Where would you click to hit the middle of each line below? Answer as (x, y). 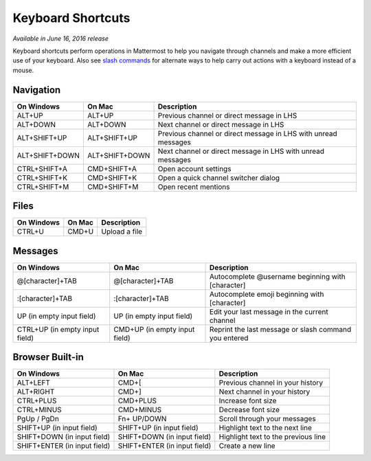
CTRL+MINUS (39, 410)
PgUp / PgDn (38, 419)
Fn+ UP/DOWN (142, 419)
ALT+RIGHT (36, 392)
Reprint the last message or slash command (281, 329)
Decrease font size (249, 410)
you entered (229, 338)
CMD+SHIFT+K (112, 177)
